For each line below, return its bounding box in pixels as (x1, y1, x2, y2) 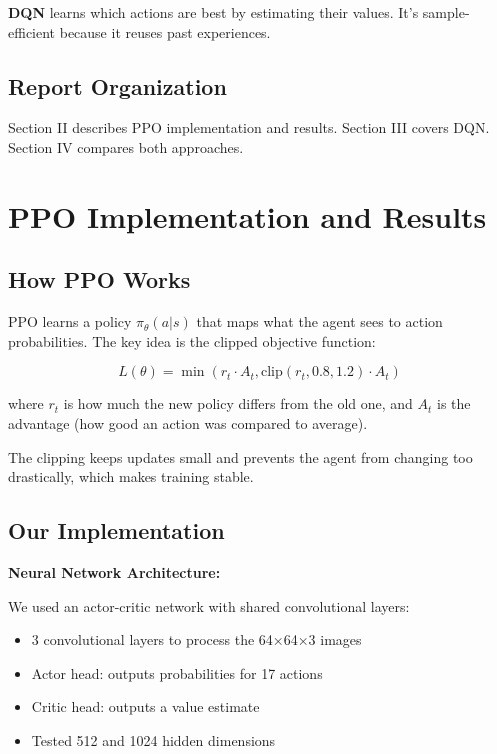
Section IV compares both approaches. (8, 136, 244, 157)
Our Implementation (8, 515, 225, 546)
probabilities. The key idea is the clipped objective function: (8, 330, 376, 351)
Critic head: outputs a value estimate (31, 696, 260, 717)
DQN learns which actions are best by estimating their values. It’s (8, 2, 419, 22)
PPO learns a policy (8, 311, 132, 332)
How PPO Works (8, 264, 191, 295)
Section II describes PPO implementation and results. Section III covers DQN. (8, 117, 490, 138)
